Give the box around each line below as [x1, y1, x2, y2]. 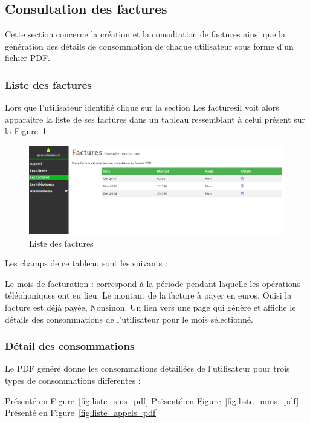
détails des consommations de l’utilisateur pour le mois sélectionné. [5, 312, 253, 325]
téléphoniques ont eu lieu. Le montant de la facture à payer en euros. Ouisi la [5, 289, 292, 302]
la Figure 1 [5, 124, 47, 137]
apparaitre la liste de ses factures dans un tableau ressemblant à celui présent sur [5, 112, 306, 125]
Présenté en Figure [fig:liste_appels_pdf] [5, 406, 158, 419]
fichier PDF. [5, 51, 50, 64]
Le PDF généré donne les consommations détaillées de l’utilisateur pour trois [5, 362, 290, 375]
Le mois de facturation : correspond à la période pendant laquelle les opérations [5, 277, 301, 289]
